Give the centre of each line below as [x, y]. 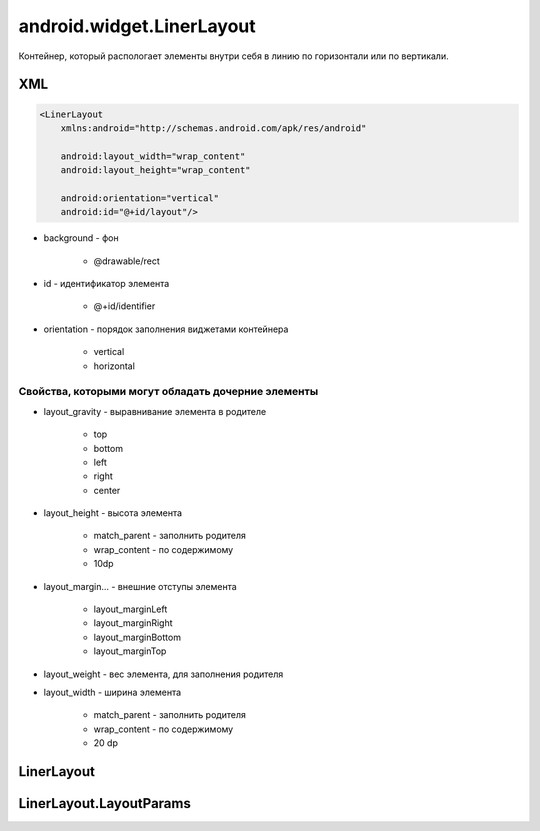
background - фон [81, 238]
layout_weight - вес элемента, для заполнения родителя [163, 674]
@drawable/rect [126, 261]
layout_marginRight [133, 623]
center [107, 490]
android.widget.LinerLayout [137, 26]
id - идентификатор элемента [106, 284]
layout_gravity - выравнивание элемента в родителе [155, 411]
